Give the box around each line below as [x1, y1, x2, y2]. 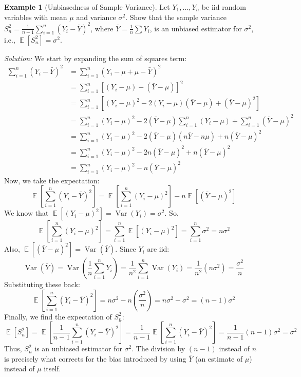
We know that [4, 208, 49, 218]
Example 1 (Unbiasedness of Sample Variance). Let [4, 2, 170, 12]
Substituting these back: [4, 279, 80, 290]
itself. [44, 363, 61, 374]
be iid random [201, 2, 246, 12]
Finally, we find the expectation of [4, 311, 112, 322]
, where [90, 23, 114, 33]
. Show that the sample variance [125, 11, 227, 22]
